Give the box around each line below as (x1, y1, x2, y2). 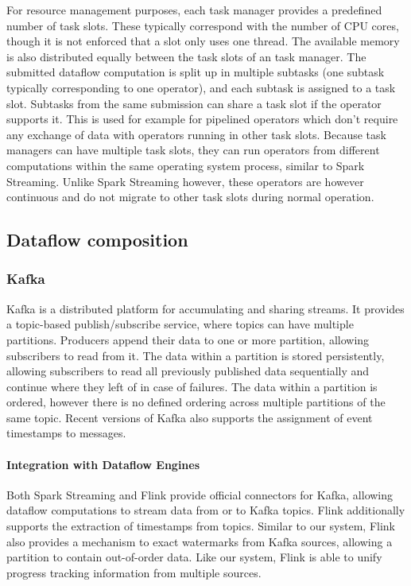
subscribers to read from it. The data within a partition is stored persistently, (6, 347, 385, 363)
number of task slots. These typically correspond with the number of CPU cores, (6, 17, 399, 33)
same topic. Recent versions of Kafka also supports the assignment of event (6, 409, 373, 425)
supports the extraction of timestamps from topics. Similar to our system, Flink (6, 518, 395, 534)
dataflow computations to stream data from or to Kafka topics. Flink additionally (6, 502, 405, 518)
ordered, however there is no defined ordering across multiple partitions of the (6, 394, 386, 410)
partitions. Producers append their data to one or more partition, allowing (6, 331, 370, 347)
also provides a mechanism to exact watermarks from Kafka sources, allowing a (6, 533, 393, 549)
